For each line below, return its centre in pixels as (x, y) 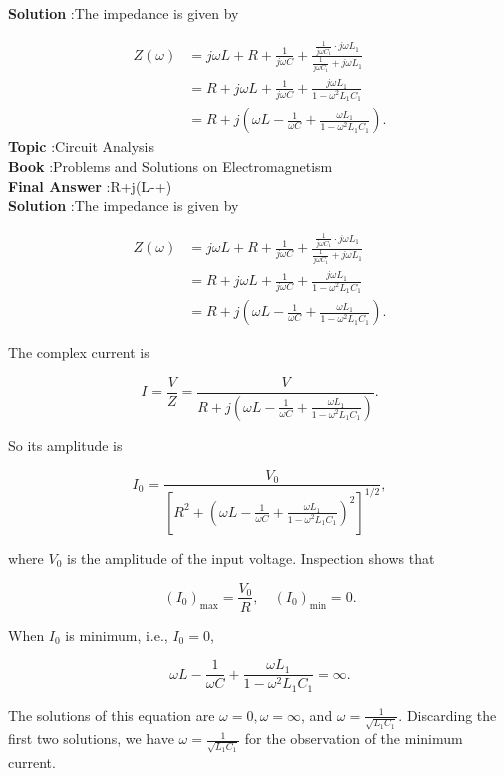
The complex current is (79, 352)
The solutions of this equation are (111, 714)
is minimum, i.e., (116, 634)
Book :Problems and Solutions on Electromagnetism (170, 165)
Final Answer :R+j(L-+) (90, 185)
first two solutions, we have (91, 738)
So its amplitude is (65, 444)
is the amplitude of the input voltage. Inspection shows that (251, 557)
